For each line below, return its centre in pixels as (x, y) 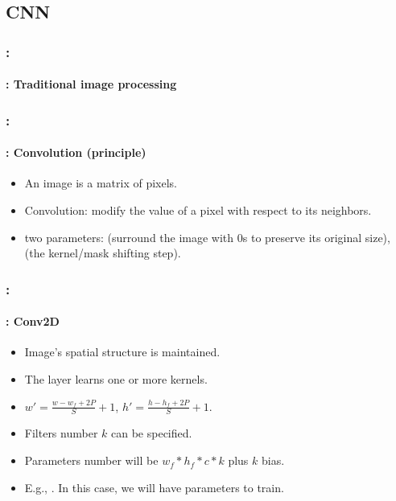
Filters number (61, 433)
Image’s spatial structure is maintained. (122, 352)
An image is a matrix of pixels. (101, 183)
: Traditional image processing (91, 84)
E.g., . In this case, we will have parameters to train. (154, 487)
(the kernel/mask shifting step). (103, 253)
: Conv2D (33, 321)
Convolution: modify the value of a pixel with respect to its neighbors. (198, 210)
